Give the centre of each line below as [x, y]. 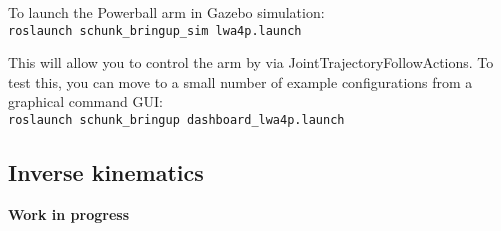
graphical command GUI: [85, 101]
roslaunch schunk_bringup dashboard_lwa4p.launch [176, 120]
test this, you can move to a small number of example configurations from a [240, 81]
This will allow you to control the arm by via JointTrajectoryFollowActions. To [251, 62]
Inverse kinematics [106, 172]
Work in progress [69, 213]
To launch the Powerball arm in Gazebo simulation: [166, 12]
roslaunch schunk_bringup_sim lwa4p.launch [155, 30]
